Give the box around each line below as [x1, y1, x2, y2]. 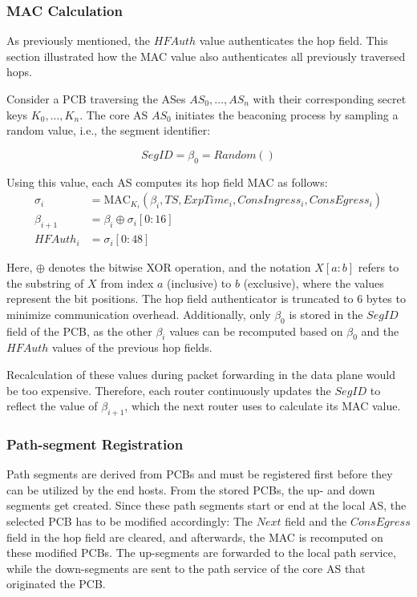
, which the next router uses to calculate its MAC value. [124, 397, 401, 414]
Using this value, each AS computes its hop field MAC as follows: [6, 173, 328, 190]
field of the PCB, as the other [6, 322, 152, 339]
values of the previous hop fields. [51, 339, 213, 356]
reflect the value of [6, 397, 98, 414]
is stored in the [289, 305, 363, 322]
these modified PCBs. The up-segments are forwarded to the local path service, [6, 544, 396, 561]
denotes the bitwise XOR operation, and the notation [48, 259, 311, 276]
